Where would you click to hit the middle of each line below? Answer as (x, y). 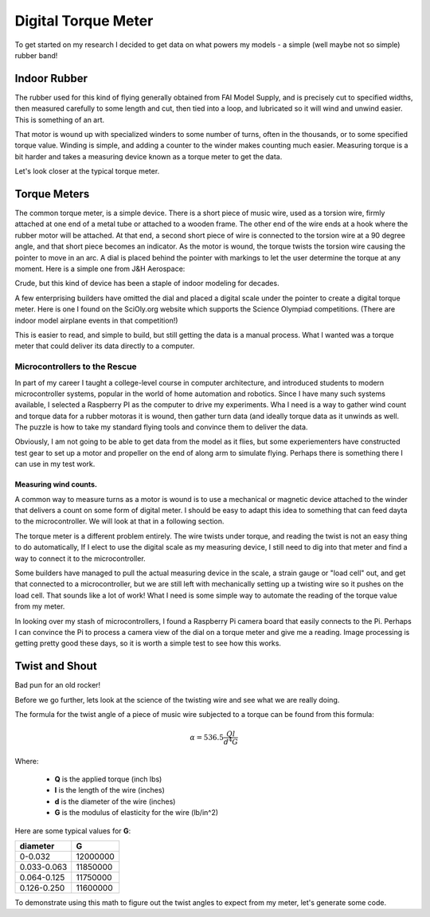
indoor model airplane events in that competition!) (96, 320)
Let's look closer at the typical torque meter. (87, 171)
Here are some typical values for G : (73, 831)
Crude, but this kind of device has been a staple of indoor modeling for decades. (147, 284)
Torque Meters (52, 194)
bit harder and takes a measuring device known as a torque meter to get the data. (149, 156)
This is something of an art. (60, 120)
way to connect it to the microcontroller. (80, 558)
